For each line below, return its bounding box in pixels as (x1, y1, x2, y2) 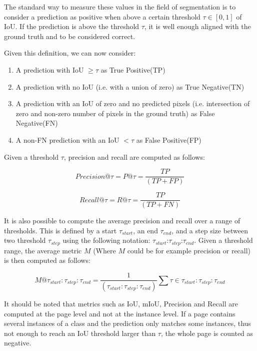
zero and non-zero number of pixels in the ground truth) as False (15, 108, 215, 118)
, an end (133, 225, 158, 235)
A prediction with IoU (15, 64, 84, 75)
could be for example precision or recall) (127, 245, 251, 255)
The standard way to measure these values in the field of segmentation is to (4, 2, 236, 12)
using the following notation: (62, 235, 150, 245)
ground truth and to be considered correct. (4, 31, 135, 41)
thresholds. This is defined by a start (4, 225, 117, 235)
